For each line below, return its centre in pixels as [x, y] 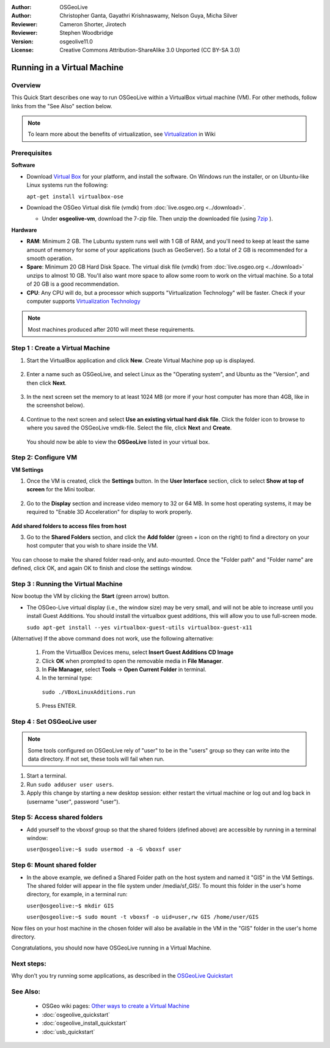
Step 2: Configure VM [44, 458]
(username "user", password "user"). [73, 801]
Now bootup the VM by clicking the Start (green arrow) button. [90, 596]
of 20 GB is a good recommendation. [73, 284]
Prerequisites [31, 153]
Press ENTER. [59, 706]
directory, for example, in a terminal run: [77, 894]
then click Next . [46, 383]
